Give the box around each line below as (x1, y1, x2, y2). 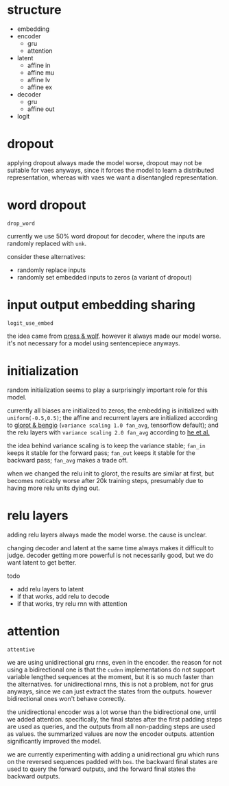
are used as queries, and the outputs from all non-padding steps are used (7, 722, 216, 730)
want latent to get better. (7, 558, 77, 567)
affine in (27, 61, 51, 69)
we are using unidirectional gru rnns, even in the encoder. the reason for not (7, 658, 222, 666)
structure (7, 2, 62, 18)
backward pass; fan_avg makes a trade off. (7, 456, 128, 464)
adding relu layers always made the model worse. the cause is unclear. (7, 530, 207, 539)
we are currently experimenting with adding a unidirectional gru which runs (7, 750, 219, 759)
